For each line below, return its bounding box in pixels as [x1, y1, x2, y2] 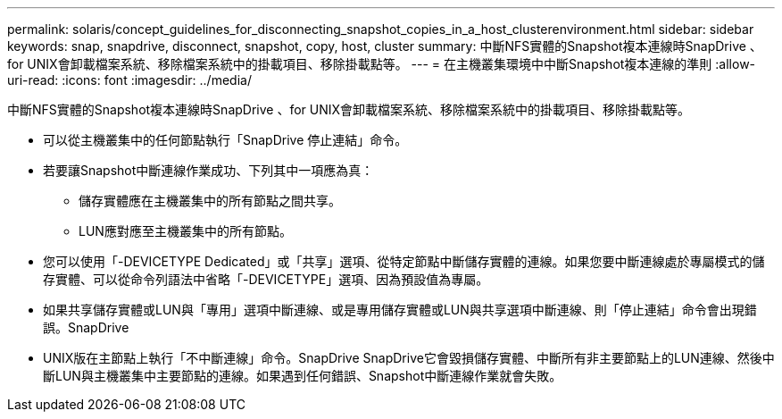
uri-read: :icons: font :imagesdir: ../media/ [7, 72, 252, 88]
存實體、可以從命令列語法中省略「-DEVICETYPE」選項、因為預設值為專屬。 [43, 272, 489, 287]
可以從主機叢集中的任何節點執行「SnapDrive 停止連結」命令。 [43, 132, 408, 147]
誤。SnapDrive [43, 320, 129, 335]
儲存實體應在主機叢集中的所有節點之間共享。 [79, 193, 341, 208]
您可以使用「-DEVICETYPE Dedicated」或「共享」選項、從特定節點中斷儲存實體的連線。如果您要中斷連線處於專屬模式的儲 [43, 254, 765, 269]
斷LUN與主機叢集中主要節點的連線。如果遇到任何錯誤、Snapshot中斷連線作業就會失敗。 [43, 368, 562, 383]
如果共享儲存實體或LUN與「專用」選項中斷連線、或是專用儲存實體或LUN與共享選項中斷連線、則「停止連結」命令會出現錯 [43, 302, 757, 317]
